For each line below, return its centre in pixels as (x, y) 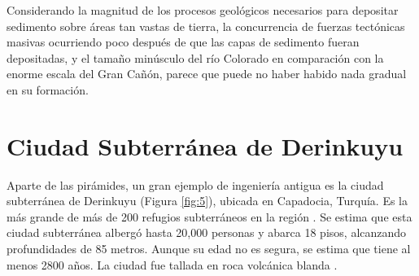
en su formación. (48, 89)
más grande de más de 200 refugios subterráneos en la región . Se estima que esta (209, 216)
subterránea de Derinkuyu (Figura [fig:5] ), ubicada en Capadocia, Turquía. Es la (207, 201)
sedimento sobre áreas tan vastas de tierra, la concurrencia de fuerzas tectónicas (206, 26)
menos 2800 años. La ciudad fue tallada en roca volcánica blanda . (172, 264)
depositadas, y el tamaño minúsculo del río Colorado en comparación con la (195, 57)
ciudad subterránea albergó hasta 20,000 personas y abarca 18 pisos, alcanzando (207, 232)
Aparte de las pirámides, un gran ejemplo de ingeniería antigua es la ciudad (195, 184)
